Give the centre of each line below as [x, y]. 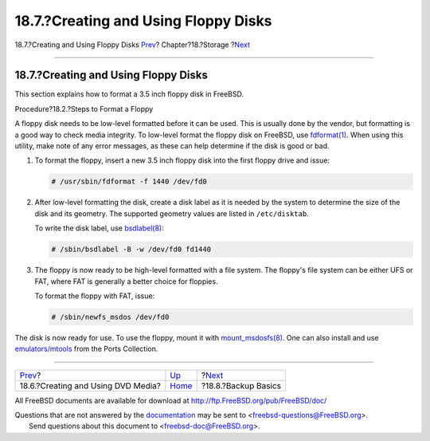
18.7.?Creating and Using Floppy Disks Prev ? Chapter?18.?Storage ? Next [132, 45]
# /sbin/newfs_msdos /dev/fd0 [110, 317]
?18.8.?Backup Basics [241, 385]
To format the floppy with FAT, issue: [95, 296]
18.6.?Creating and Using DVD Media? [90, 385]
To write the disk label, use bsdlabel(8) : [99, 228]
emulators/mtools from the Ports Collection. [86, 349]
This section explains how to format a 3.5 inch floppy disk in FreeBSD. [129, 94]
